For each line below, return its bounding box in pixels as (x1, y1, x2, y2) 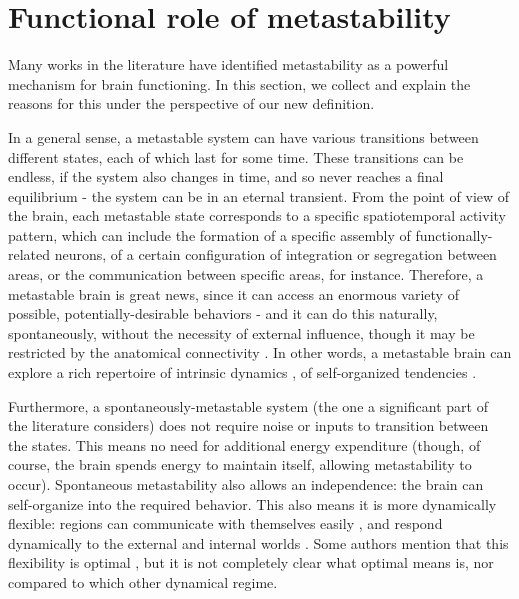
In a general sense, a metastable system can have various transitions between (8, 126, 479, 147)
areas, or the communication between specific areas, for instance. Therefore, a (8, 264, 484, 285)
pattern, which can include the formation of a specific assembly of (8, 224, 411, 245)
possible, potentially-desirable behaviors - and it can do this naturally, (8, 303, 438, 324)
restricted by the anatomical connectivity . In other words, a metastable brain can (8, 342, 512, 363)
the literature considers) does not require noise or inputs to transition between (8, 415, 489, 436)
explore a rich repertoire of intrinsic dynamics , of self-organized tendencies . (8, 362, 477, 383)
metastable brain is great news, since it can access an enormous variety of (8, 283, 459, 304)
